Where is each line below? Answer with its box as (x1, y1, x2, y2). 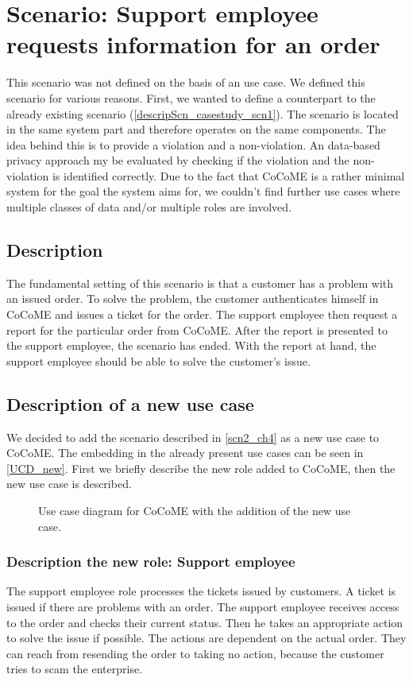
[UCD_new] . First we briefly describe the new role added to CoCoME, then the (6, 459, 396, 476)
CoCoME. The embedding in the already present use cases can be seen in (6, 444, 364, 461)
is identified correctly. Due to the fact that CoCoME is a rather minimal (52, 167, 405, 184)
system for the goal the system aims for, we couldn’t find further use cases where (6, 183, 400, 200)
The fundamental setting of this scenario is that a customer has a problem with (6, 274, 394, 291)
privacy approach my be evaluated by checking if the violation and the (6, 152, 349, 169)
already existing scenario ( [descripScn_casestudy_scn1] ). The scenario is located (6, 105, 399, 122)
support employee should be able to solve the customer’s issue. (6, 352, 311, 369)
